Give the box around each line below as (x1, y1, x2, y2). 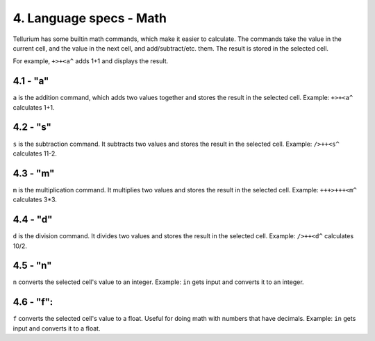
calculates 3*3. (12, 195, 57, 204)
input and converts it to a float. (12, 324, 101, 333)
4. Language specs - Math (12, 10, 167, 26)
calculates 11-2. (12, 149, 57, 158)
